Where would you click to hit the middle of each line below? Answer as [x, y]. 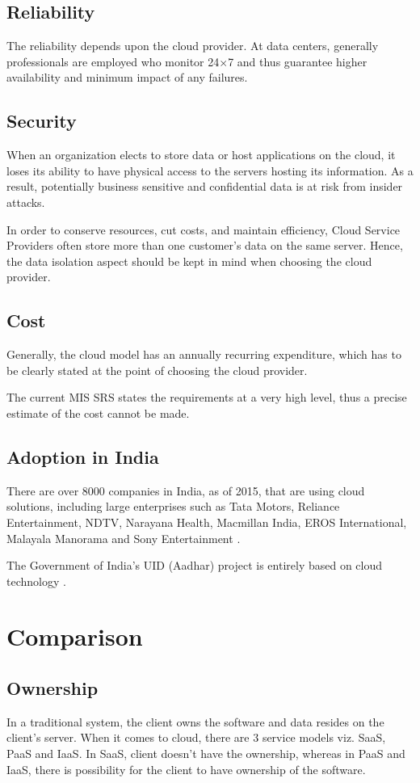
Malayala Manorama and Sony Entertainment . [124, 538]
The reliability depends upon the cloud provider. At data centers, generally [193, 46]
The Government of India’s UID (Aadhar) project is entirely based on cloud [195, 565]
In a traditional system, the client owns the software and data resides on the [195, 721]
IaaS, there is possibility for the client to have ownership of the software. [186, 769]
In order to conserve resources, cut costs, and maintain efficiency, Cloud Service [204, 229]
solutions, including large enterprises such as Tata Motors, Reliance [173, 506]
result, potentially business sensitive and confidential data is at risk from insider [205, 186]
